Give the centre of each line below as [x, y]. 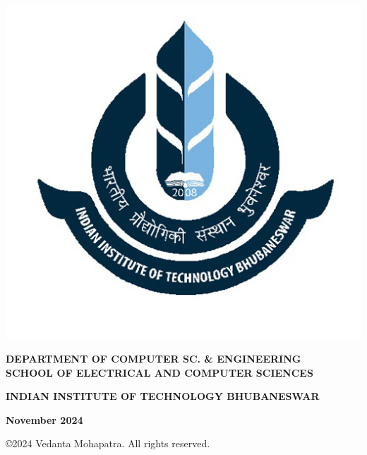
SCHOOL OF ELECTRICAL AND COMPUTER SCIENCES [160, 372]
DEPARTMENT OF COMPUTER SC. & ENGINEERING [154, 359]
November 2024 [44, 419]
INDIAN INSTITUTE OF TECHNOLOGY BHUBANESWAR [163, 396]
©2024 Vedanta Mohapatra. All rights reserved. [108, 443]
